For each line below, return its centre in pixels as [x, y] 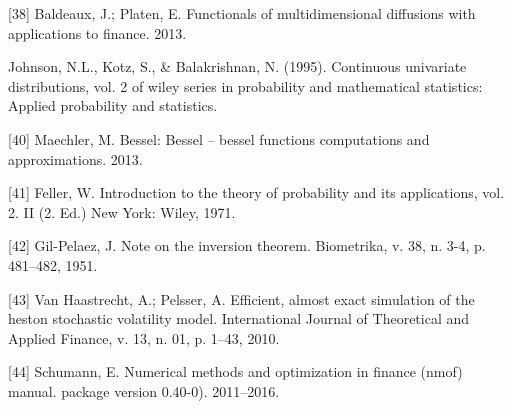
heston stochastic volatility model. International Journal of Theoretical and [239, 318]
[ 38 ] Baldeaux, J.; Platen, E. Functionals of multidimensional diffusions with [242, 13]
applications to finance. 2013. [97, 32]
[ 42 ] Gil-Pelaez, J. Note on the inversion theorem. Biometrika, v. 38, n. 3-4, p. [247, 245]
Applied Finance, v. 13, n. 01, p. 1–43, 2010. [144, 337]
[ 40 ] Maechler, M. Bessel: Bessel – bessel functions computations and [219, 138]
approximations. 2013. [75, 158]
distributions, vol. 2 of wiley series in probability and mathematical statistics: [245, 85]
